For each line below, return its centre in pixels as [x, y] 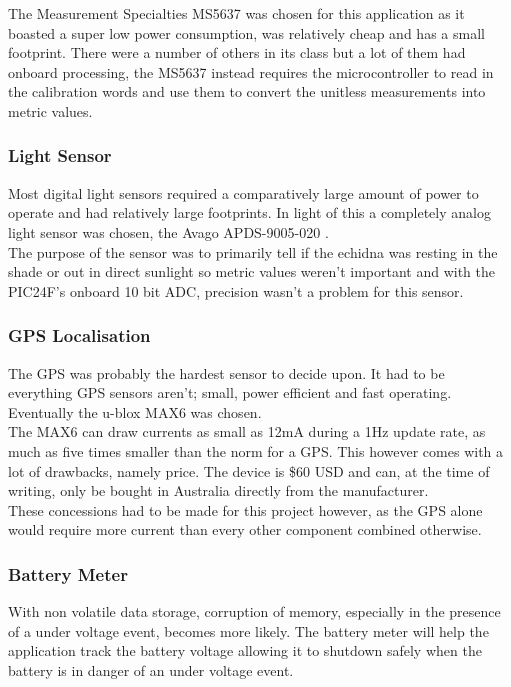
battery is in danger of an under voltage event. [151, 669]
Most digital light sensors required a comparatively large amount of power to [243, 192]
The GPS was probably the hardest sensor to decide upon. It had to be [226, 372]
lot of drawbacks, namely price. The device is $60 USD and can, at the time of [249, 470]
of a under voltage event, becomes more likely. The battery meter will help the [248, 630]
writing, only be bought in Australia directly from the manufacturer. [218, 490]
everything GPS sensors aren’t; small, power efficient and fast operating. [230, 392]
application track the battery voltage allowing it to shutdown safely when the [245, 650]
